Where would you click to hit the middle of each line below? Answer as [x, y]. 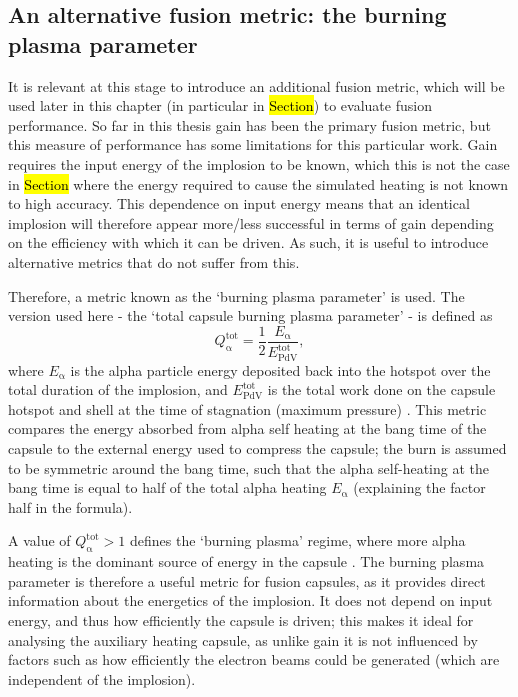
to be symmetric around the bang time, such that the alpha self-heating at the [248, 467]
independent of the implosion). [102, 678]
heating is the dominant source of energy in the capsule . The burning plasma [246, 561]
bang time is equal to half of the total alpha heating [167, 487]
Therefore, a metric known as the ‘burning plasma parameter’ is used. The [236, 295]
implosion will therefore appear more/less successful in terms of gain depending [251, 222]
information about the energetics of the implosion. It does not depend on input [250, 600]
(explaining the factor [419, 487]
